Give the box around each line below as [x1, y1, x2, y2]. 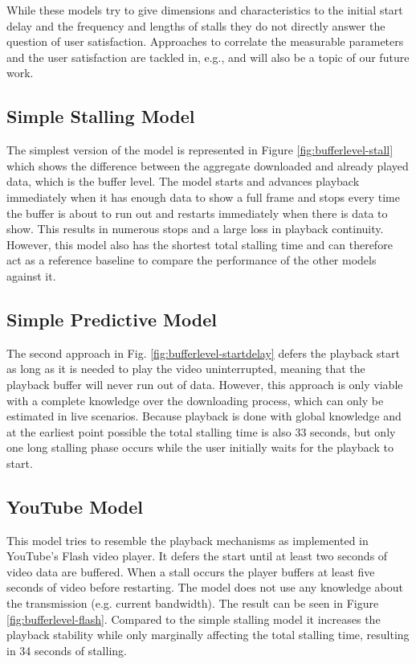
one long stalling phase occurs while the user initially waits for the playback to [6, 439, 394, 456]
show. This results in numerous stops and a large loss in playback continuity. [6, 220, 384, 237]
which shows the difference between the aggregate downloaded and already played [6, 157, 409, 174]
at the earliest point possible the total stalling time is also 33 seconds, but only [6, 423, 396, 440]
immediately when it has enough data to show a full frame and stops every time [6, 188, 400, 205]
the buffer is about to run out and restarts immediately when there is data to [6, 204, 388, 221]
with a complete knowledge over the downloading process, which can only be [6, 391, 384, 408]
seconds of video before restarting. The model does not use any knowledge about [6, 579, 403, 596]
